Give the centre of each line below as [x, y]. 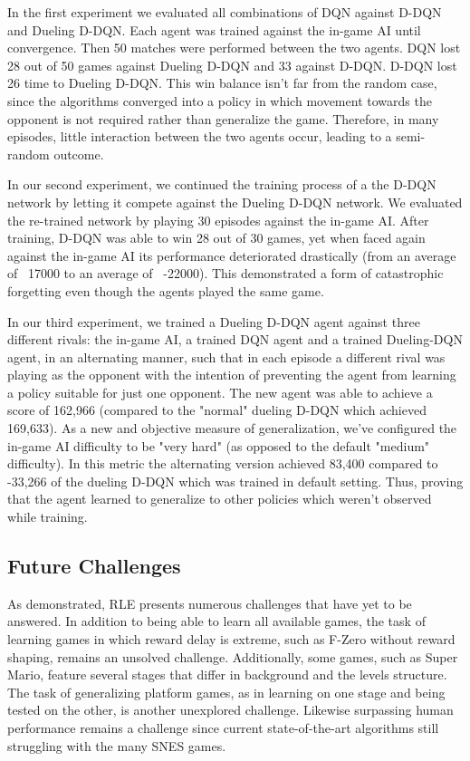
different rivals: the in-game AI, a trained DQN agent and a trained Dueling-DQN [235, 339]
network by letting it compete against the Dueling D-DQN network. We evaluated [235, 202]
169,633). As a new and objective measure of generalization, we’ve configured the [232, 428]
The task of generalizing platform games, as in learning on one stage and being [226, 692]
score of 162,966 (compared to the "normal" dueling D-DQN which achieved [217, 410]
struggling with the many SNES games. [117, 745]
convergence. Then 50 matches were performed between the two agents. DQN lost [234, 48]
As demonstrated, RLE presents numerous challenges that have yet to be [210, 603]
